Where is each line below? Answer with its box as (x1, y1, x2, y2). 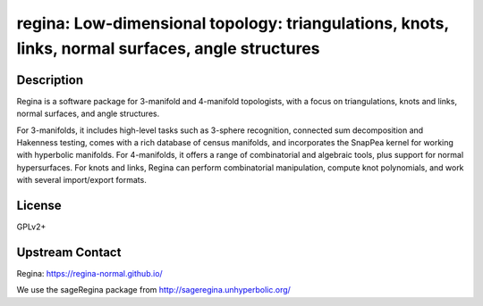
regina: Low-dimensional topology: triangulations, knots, (16, 13, 449, 33)
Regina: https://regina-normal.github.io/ (16, 269, 163, 279)
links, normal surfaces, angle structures (16, 38, 321, 58)
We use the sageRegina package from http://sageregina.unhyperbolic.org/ (16, 285, 291, 295)
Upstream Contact (16, 244, 122, 260)
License (16, 198, 62, 213)
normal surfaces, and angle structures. (16, 108, 160, 120)
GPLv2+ (16, 221, 47, 232)
